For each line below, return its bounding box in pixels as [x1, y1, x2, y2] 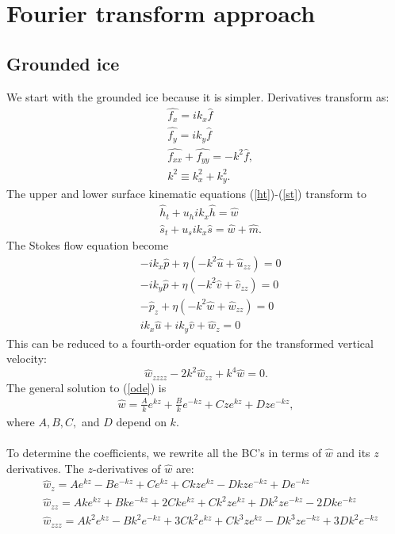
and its [336, 444, 370, 460]
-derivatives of [92, 460, 161, 476]
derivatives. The [6, 460, 84, 476]
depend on [116, 413, 167, 429]
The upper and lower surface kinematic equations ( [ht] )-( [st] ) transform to [6, 185, 366, 202]
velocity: [6, 350, 47, 367]
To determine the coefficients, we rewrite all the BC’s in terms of [6, 444, 322, 460]
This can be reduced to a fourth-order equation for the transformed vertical [6, 334, 374, 351]
